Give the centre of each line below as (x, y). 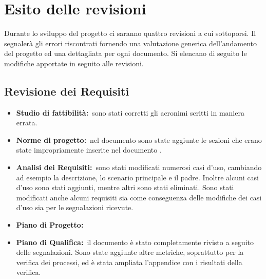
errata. (27, 123)
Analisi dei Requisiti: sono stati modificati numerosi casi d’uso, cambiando (139, 167)
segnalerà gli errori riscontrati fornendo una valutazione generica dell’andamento (131, 43)
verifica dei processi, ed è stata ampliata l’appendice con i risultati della (129, 262)
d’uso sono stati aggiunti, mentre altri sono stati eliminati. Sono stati (125, 187)
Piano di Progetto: (50, 225)
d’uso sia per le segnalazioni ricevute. (75, 207)
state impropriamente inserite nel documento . (89, 150)
